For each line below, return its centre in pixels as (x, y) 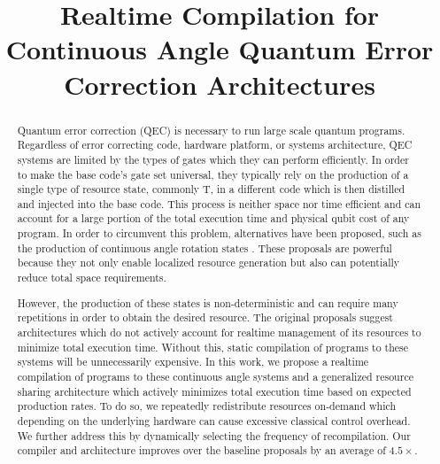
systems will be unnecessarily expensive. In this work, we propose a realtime (193, 362)
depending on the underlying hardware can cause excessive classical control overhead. (214, 420)
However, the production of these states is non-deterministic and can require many (208, 302)
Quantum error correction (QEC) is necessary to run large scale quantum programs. (211, 130)
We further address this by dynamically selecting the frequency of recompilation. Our (214, 435)
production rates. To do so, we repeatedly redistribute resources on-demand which (207, 406)
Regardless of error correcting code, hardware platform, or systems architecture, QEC (215, 145)
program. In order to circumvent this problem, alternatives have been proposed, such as (219, 233)
